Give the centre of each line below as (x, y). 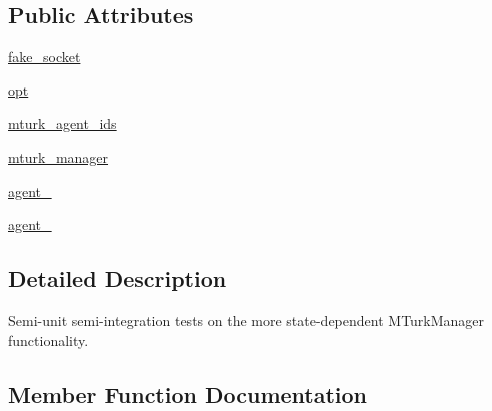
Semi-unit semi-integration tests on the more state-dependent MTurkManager (246, 319)
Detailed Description (117, 278)
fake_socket (44, 56)
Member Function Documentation (188, 393)
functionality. (48, 339)
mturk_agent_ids (62, 123)
